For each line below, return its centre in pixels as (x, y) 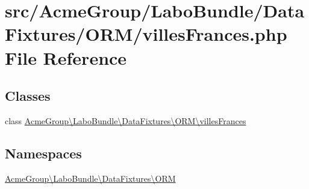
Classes (28, 96)
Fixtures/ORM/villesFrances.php (146, 34)
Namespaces (43, 153)
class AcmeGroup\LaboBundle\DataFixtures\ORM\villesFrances (126, 120)
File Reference (66, 57)
